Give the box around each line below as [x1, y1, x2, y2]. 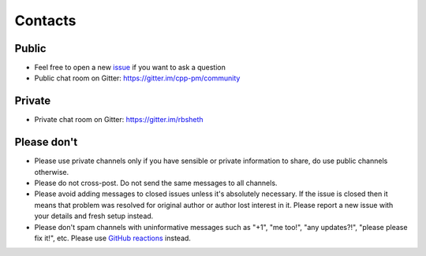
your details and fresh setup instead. [34, 211, 154, 221]
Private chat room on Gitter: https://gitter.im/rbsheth [34, 115, 204, 124]
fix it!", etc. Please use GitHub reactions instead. [34, 233, 191, 243]
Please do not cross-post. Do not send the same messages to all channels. [34, 178, 278, 188]
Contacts [14, 12, 77, 29]
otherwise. [34, 167, 69, 176]
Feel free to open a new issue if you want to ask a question [34, 63, 226, 72]
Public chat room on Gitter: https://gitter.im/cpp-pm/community [34, 73, 241, 83]
